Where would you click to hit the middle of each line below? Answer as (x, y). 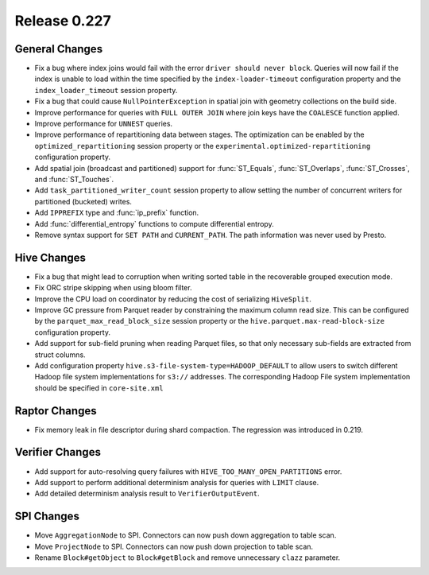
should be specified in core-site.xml (99, 388)
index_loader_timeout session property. (106, 90)
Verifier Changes (58, 452)
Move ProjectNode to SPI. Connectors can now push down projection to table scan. (174, 546)
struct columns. (60, 355)
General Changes (59, 49)
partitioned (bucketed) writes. (83, 201)
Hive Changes (50, 257)
